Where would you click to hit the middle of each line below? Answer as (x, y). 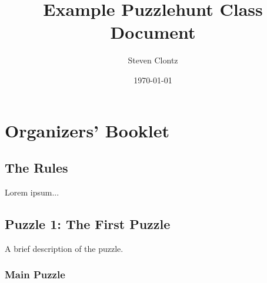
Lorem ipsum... (32, 192)
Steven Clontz (153, 60)
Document (153, 32)
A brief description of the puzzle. (64, 248)
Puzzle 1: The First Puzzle (88, 223)
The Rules (36, 168)
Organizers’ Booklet (87, 130)
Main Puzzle (35, 274)
